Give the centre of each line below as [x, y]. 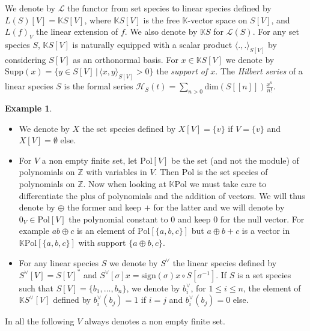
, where [98, 19]
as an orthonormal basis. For [126, 59]
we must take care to [228, 184]
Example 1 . [29, 108]
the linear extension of [77, 31]
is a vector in [266, 231]
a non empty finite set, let [90, 160]
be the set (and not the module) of [235, 160]
